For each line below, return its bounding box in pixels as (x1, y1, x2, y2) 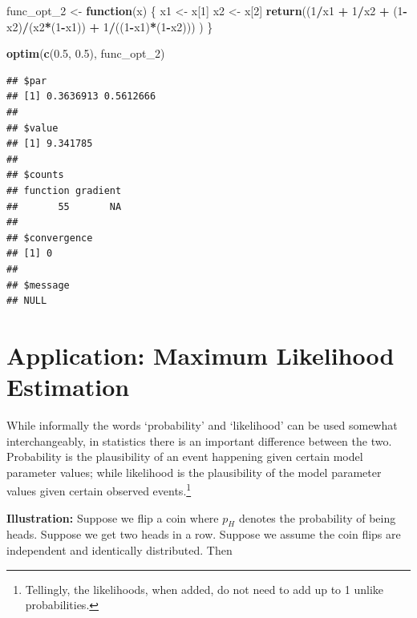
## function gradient (6, 184, 122, 196)
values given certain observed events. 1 (6, 480, 192, 499)
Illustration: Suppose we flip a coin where (6, 509, 219, 526)
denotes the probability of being (238, 509, 396, 526)
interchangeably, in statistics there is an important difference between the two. (6, 432, 392, 449)
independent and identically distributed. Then (6, 542, 233, 559)
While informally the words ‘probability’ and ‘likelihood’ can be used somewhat (6, 417, 398, 433)
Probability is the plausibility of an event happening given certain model (6, 448, 363, 465)
